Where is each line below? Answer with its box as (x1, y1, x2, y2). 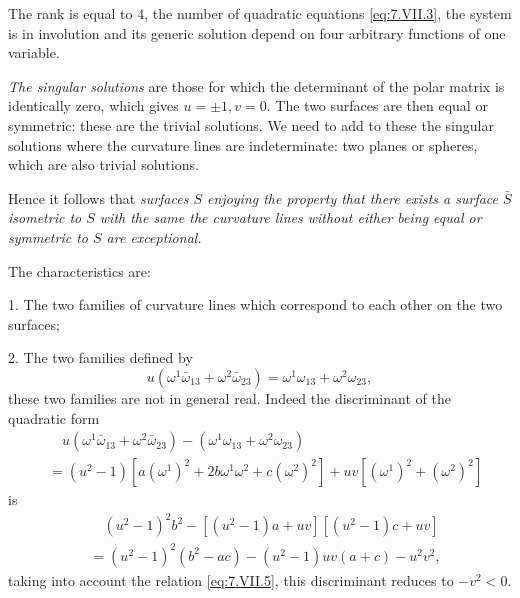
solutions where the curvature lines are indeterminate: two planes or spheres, (8, 134, 478, 155)
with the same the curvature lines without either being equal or (99, 207, 482, 228)
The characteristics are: (8, 260, 151, 281)
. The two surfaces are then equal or (266, 95, 488, 116)
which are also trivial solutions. (8, 154, 199, 175)
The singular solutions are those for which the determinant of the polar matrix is (8, 75, 505, 96)
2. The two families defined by (8, 347, 193, 368)
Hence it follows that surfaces (8, 187, 189, 208)
